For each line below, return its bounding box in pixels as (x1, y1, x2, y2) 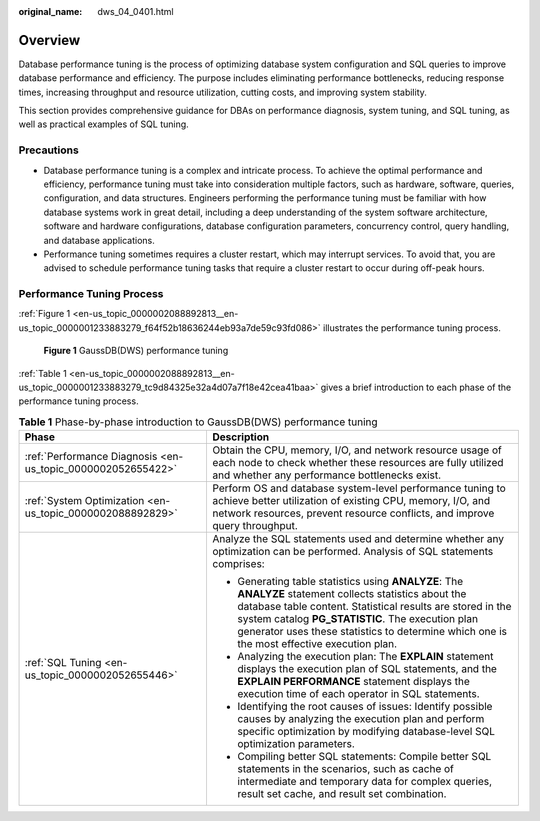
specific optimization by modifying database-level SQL (237, 725, 495, 739)
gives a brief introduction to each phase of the (320, 381, 512, 394)
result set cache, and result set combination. (237, 787, 447, 801)
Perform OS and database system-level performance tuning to (212, 481, 507, 495)
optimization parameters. (237, 737, 355, 751)
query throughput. (212, 519, 299, 533)
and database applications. (43, 234, 155, 246)
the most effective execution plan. (237, 637, 398, 651)
